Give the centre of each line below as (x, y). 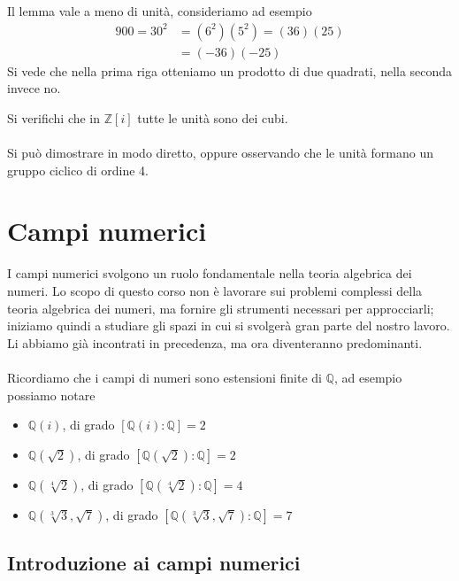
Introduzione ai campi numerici (154, 563)
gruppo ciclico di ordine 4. (78, 170)
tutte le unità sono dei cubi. (213, 117)
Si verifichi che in (54, 117)
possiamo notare (51, 395)
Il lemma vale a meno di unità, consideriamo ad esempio (160, 11)
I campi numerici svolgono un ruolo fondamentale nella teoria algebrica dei (210, 273)
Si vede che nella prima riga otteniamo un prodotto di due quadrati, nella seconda (230, 70)
